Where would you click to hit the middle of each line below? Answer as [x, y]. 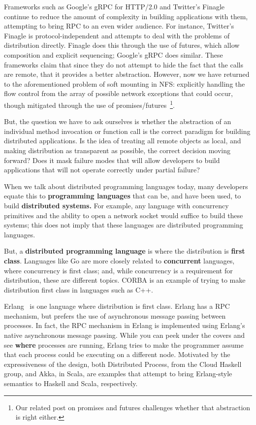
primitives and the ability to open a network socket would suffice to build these [124, 215]
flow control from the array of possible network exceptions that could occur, [118, 93]
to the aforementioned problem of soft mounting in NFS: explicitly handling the [125, 83]
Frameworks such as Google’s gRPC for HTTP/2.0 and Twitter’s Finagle [114, 6]
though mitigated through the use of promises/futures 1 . [89, 104]
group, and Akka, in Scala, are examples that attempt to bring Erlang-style [118, 374]
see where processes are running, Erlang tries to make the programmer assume [124, 344]
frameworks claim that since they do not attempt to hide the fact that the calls [124, 64]
